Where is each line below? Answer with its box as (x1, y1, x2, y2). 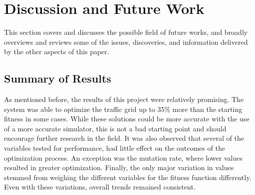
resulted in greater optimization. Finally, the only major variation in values (4, 162, 234, 173)
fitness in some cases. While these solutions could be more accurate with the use (4, 113, 250, 124)
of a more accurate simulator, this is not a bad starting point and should (4, 123, 227, 133)
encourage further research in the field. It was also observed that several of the (4, 133, 244, 143)
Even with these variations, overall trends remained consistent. (4, 182, 196, 192)
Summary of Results (4, 71, 111, 86)
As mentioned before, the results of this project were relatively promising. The (4, 94, 244, 104)
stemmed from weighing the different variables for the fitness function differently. (4, 172, 252, 182)
